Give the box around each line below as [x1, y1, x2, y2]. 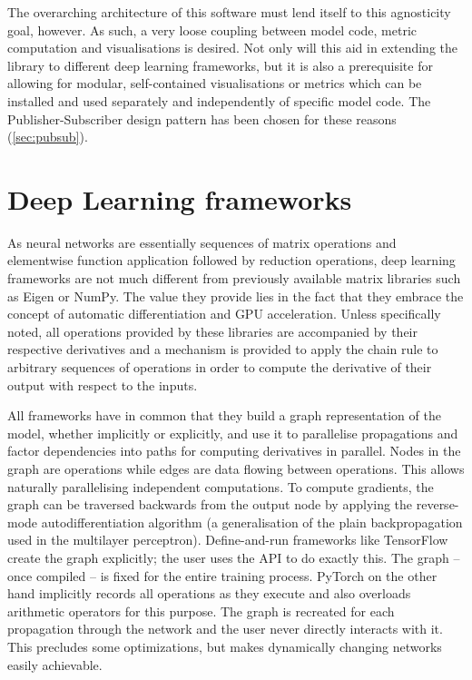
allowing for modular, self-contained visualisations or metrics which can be [7, 74, 422, 93]
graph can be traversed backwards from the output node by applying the [7, 495, 413, 514]
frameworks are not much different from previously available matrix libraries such [7, 269, 461, 288]
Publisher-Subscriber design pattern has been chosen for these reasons [7, 109, 397, 128]
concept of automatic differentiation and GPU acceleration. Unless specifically [7, 304, 441, 323]
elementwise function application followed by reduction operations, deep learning [7, 251, 456, 270]
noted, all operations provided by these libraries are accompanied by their [7, 321, 418, 340]
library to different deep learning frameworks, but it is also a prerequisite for [7, 55, 433, 74]
